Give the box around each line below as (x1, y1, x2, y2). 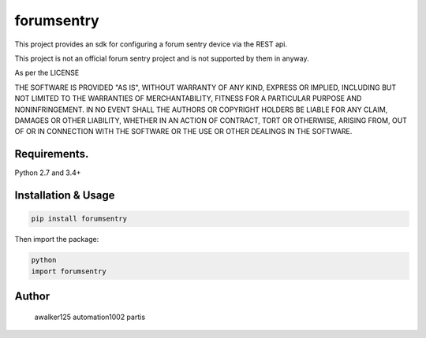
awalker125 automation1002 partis (34, 312, 146, 321)
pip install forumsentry (31, 214, 128, 224)
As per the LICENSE (14, 68, 80, 78)
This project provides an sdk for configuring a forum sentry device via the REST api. (14, 39, 288, 49)
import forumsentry (31, 266, 106, 276)
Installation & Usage (14, 189, 115, 202)
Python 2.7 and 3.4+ (14, 168, 82, 177)
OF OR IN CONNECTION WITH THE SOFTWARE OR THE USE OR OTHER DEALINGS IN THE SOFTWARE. (14, 127, 353, 136)
